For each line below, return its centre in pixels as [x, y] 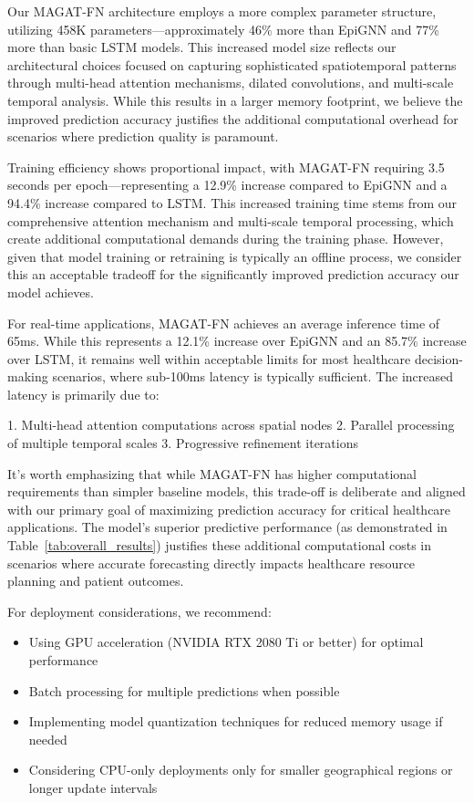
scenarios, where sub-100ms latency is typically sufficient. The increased [253, 376]
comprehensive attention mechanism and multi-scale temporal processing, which [231, 220]
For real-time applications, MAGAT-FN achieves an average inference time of [224, 323]
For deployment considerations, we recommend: [139, 611]
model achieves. [51, 292]
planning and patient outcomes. [96, 581]
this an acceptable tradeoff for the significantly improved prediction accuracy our [233, 274]
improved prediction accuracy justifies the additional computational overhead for [233, 118]
